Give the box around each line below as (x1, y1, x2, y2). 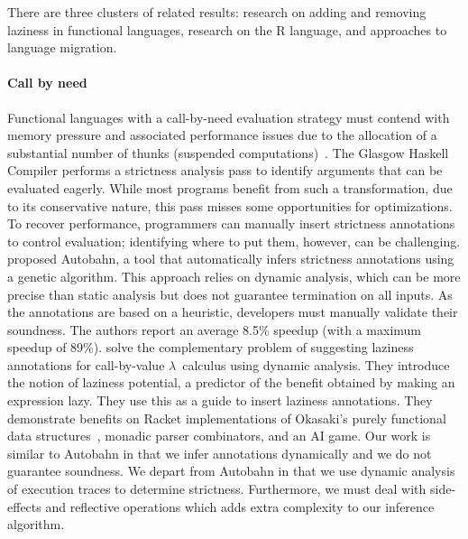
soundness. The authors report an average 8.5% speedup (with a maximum (7, 320, 422, 339)
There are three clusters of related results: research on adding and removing (7, 3, 427, 21)
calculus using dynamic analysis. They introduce (182, 355, 450, 374)
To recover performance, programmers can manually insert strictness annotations (7, 214, 455, 233)
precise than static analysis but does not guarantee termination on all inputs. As (7, 284, 453, 303)
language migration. (7, 38, 117, 57)
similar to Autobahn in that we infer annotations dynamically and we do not (7, 443, 432, 462)
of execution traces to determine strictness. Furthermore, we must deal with (7, 479, 427, 498)
